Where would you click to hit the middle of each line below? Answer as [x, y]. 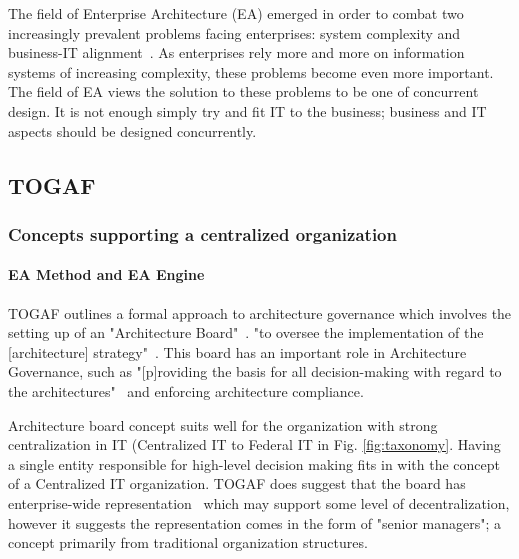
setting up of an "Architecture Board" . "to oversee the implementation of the [246, 332]
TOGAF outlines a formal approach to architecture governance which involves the [260, 312]
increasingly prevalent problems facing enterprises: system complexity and [234, 32]
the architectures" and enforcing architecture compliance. [186, 390]
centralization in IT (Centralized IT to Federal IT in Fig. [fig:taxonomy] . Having [254, 444]
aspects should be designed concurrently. [132, 130]
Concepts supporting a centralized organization [202, 233]
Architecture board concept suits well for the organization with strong [223, 424]
